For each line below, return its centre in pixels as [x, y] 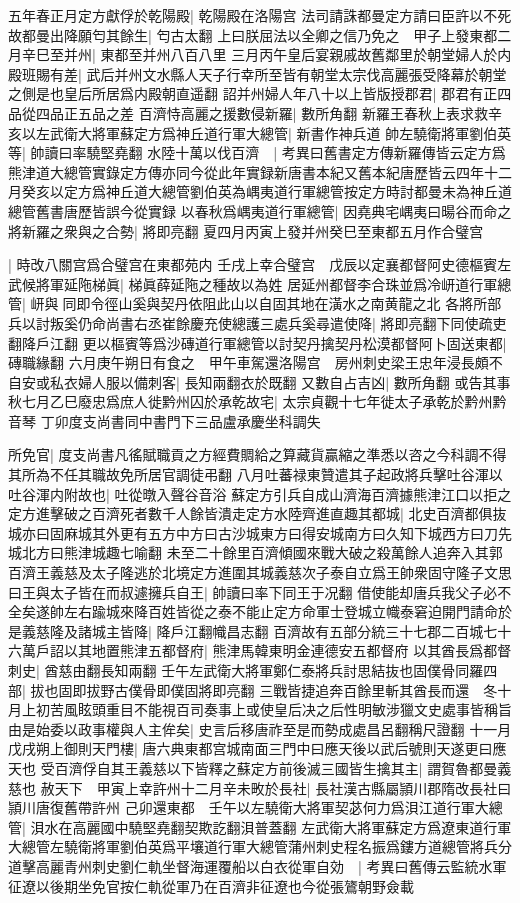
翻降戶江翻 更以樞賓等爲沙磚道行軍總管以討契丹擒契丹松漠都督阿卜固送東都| [257, 342]
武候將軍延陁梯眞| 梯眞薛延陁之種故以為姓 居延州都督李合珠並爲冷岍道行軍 [253, 283]
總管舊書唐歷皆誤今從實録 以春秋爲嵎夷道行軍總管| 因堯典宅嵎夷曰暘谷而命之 [260, 210]
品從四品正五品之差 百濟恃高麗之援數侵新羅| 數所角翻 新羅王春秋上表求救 [248, 112]
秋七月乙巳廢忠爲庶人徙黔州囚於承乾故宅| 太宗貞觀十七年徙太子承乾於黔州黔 [257, 401]
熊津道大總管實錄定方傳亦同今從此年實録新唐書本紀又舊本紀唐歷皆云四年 [246, 171]
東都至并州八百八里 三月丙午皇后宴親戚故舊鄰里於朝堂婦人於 [299, 54]
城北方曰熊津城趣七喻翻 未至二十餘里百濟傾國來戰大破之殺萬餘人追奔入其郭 [255, 552]
